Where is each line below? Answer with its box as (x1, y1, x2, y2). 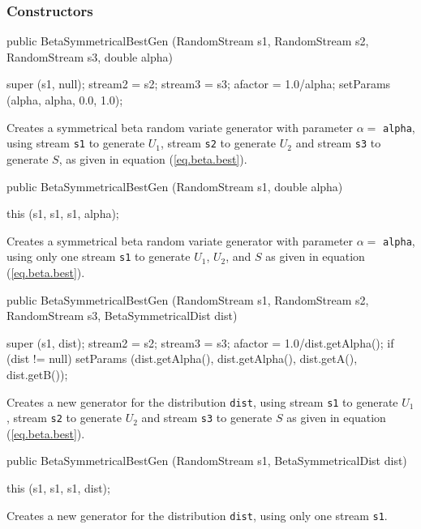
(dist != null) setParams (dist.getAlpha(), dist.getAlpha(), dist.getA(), (6, 350, 358, 367)
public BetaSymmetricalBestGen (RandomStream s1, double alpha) (6, 177, 343, 194)
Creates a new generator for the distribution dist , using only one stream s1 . (6, 506, 388, 523)
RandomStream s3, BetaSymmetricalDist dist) (6, 307, 238, 324)
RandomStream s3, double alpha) (6, 48, 173, 65)
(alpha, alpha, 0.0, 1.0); (6, 92, 123, 108)
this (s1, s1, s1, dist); (6, 480, 110, 497)
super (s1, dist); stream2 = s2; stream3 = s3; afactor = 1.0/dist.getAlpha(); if (6, 334, 394, 351)
